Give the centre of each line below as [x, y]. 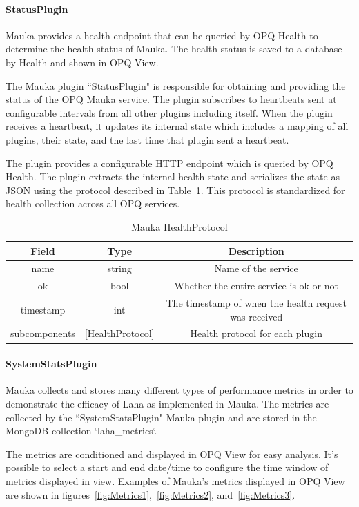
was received [256, 316]
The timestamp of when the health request [256, 303]
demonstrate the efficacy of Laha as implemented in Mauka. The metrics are [167, 403]
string [119, 268]
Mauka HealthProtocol [179, 226]
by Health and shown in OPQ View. [82, 62]
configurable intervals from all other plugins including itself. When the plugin [169, 112]
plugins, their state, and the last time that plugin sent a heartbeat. [147, 139]
